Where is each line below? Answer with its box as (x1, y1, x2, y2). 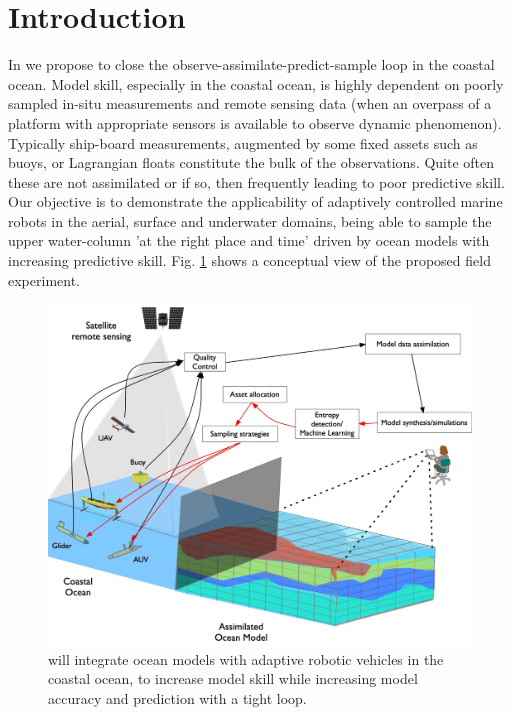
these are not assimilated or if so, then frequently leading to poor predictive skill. (8, 171, 505, 192)
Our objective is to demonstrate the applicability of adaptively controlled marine (8, 191, 503, 212)
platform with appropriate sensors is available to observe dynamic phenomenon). (8, 112, 502, 133)
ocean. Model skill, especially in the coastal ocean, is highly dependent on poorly (8, 73, 504, 94)
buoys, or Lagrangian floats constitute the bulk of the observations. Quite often (8, 152, 495, 173)
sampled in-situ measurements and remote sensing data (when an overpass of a (8, 93, 492, 114)
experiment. (8, 269, 80, 290)
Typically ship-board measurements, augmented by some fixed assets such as (8, 132, 478, 153)
